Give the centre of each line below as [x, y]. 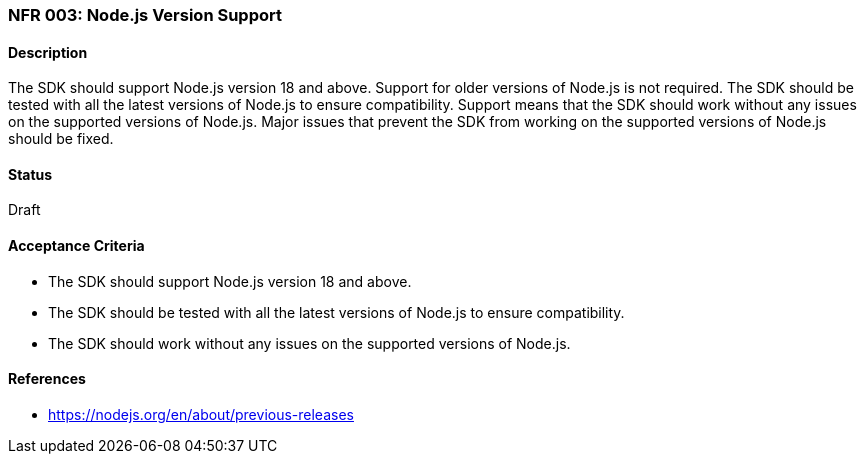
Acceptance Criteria [76, 246]
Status [30, 174]
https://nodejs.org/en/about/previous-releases [201, 414]
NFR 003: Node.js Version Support [145, 15]
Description [48, 52]
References [47, 379]
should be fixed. [61, 139]
